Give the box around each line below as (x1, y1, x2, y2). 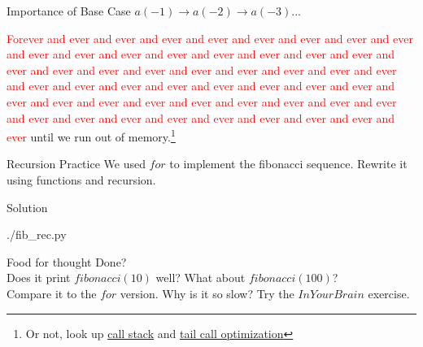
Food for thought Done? (7, 253, 127, 270)
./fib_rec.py (7, 226, 67, 243)
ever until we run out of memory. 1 (7, 126, 176, 145)
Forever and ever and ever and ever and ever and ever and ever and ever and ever (7, 29, 413, 46)
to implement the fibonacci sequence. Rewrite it (169, 155, 408, 172)
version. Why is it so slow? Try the (120, 284, 294, 301)
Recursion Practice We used (7, 155, 146, 172)
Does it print (7, 269, 71, 286)
